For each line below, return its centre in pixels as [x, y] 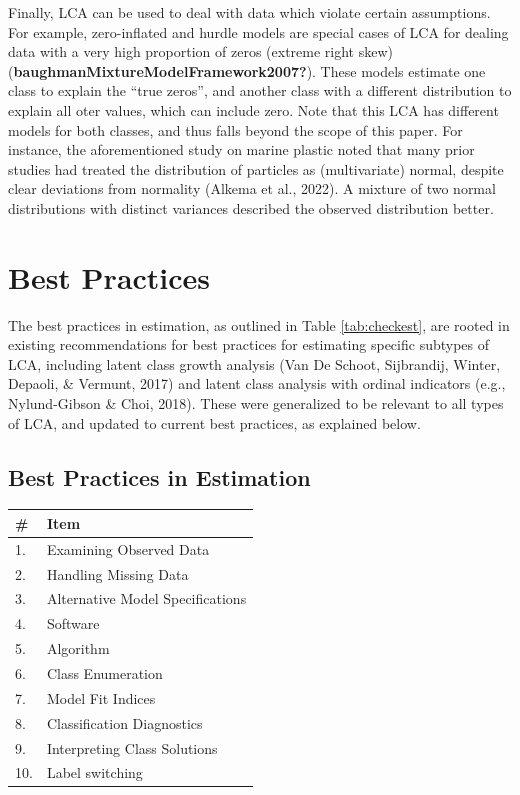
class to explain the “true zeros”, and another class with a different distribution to [260, 90]
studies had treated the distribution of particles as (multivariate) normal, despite [256, 168]
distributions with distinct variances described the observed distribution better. [251, 207]
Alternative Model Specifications [146, 598]
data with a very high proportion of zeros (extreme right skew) [200, 51]
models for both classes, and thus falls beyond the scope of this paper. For [235, 129]
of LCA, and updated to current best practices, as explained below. [214, 422]
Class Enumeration [104, 672]
